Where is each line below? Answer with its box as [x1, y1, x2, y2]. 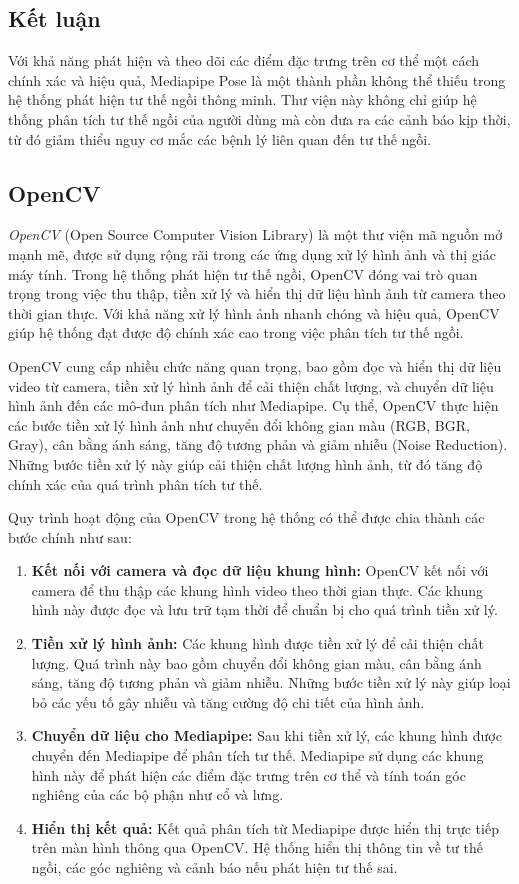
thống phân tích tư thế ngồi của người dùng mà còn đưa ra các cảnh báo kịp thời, [8, 108, 511, 129]
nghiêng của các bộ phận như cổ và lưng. [31, 784, 284, 805]
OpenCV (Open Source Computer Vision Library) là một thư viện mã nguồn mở [8, 224, 503, 245]
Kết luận [8, 3, 101, 34]
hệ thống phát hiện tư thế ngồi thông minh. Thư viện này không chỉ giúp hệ [8, 89, 477, 110]
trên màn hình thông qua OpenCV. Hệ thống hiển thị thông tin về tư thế [31, 837, 484, 858]
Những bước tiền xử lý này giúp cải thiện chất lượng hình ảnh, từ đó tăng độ [8, 453, 483, 474]
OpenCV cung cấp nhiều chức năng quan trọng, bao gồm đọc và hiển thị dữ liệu [8, 355, 502, 376]
